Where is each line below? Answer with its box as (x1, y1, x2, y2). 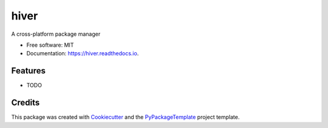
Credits (11, 98, 40, 108)
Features (11, 66, 46, 76)
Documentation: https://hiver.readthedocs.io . (26, 50, 139, 57)
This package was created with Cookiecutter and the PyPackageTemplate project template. (11, 113, 240, 121)
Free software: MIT (26, 41, 74, 49)
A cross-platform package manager (11, 30, 101, 38)
